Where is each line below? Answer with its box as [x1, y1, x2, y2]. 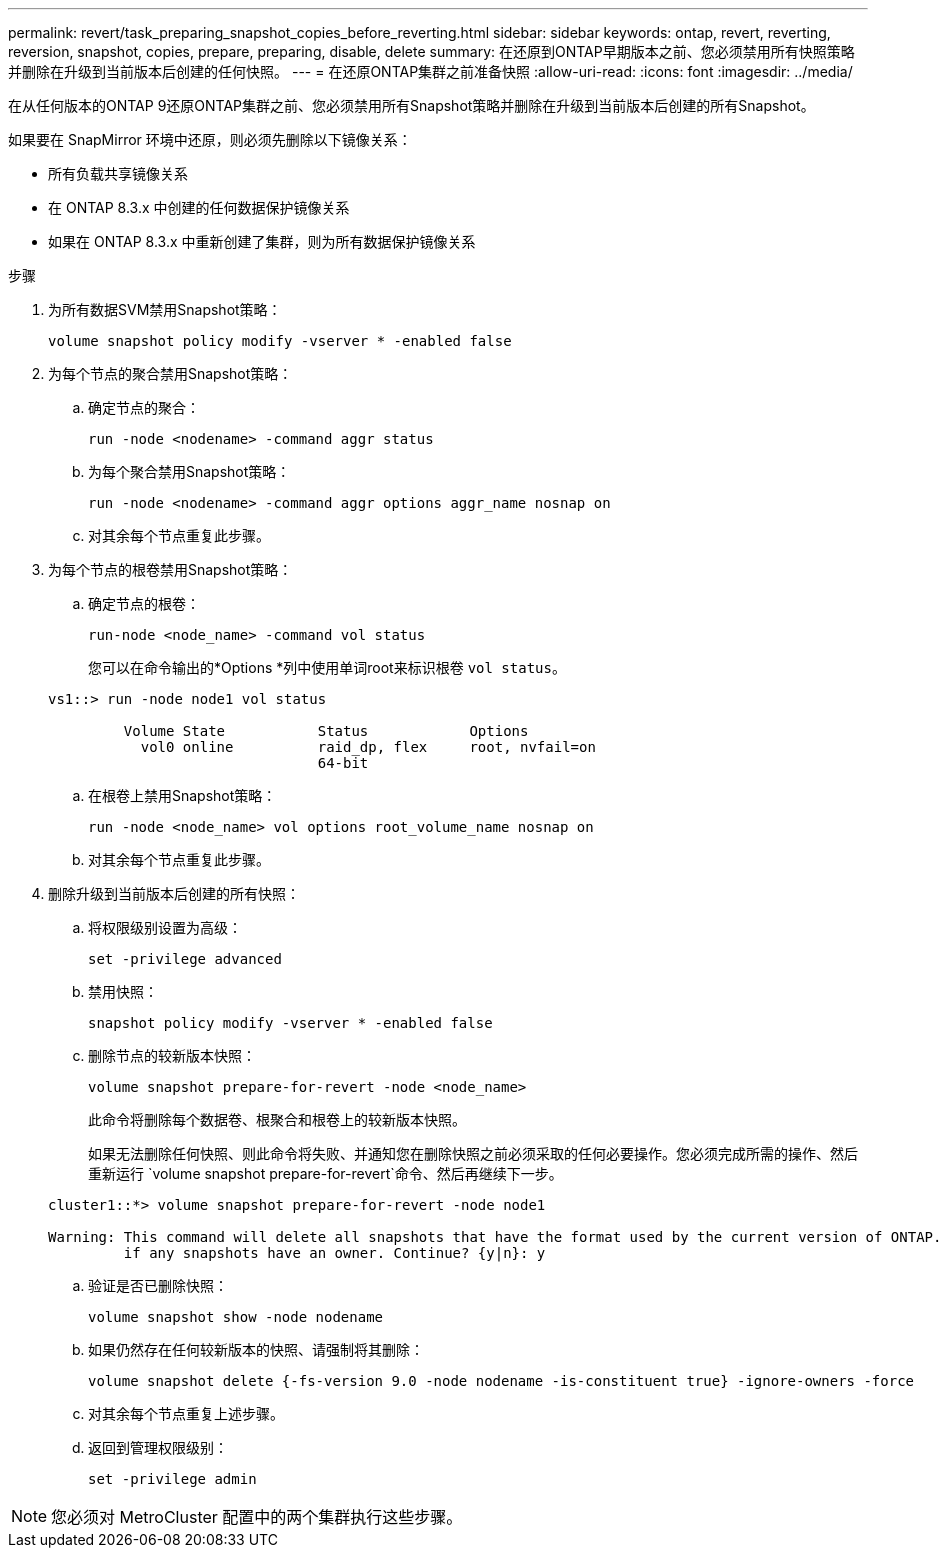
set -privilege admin [88, 1471, 257, 1487]
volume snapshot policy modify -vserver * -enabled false [48, 333, 512, 349]
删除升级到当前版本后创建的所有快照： [48, 885, 300, 902]
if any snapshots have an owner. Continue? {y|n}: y [123, 1245, 546, 1261]
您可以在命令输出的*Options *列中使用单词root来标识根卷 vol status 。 [88, 659, 566, 676]
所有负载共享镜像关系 [48, 165, 188, 182]
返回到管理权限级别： [88, 1439, 228, 1456]
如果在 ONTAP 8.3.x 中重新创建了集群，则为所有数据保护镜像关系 [48, 233, 476, 250]
